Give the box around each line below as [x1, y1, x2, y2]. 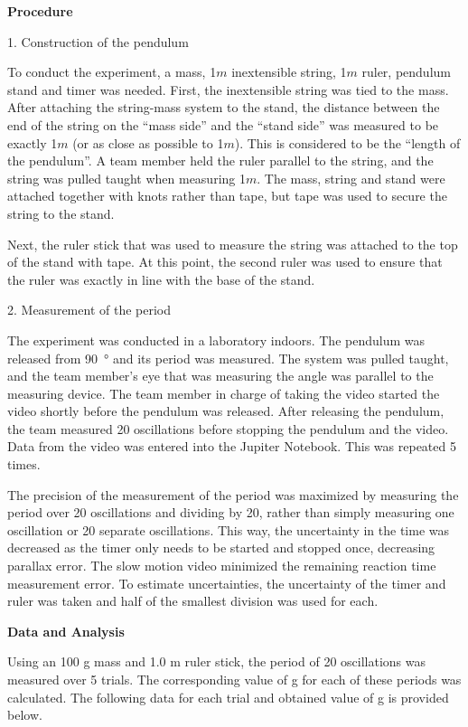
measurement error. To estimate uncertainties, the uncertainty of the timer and [7, 573, 446, 592]
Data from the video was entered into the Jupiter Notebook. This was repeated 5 [7, 437, 456, 456]
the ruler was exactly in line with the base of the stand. [7, 269, 315, 288]
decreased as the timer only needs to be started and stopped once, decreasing [7, 538, 435, 557]
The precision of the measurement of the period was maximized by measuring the [7, 485, 459, 504]
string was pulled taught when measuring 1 [7, 168, 246, 187]
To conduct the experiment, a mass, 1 [7, 62, 217, 81]
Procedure [7, 2, 73, 20]
